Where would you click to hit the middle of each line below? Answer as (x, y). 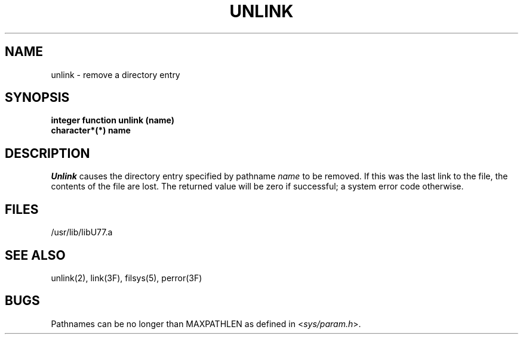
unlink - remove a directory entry (116, 74)
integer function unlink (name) (113, 120)
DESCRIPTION (47, 153)
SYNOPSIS (37, 98)
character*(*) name (91, 130)
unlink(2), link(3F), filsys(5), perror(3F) (127, 278)
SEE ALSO (35, 255)
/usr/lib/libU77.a (82, 232)
